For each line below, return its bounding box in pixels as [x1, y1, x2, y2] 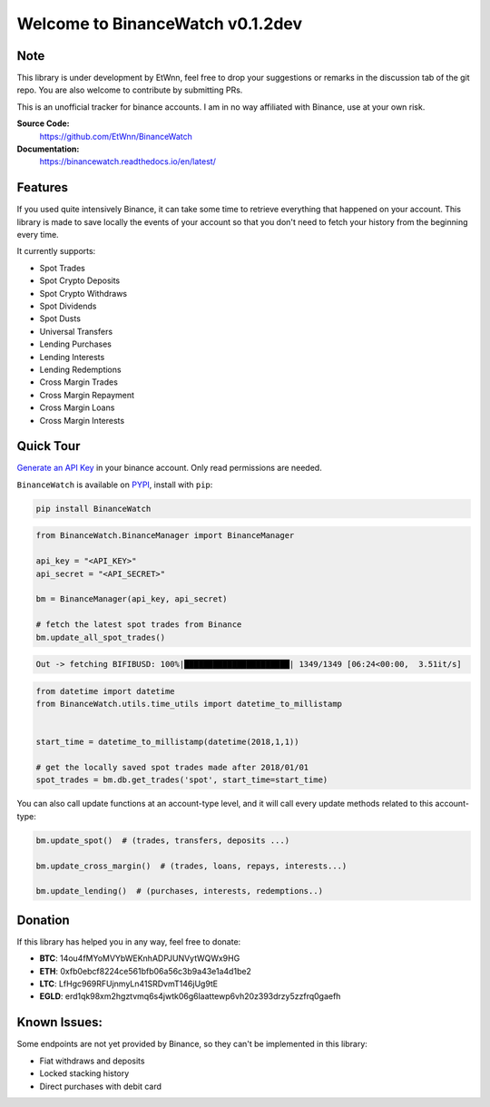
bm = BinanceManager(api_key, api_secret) [35, 594, 228, 604]
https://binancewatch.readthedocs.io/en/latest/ [39, 156, 217, 167]
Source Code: [16, 118, 70, 129]
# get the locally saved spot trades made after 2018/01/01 [35, 762, 309, 773]
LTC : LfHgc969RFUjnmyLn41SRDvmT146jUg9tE [39, 978, 219, 989]
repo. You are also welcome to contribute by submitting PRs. [16, 84, 243, 95]
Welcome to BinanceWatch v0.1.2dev [16, 14, 303, 34]
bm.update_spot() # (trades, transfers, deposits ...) [35, 835, 290, 846]
